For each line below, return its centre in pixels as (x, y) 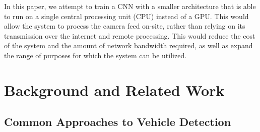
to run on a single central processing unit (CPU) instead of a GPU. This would (126, 16)
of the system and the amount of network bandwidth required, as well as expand (128, 45)
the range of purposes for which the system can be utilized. (95, 55)
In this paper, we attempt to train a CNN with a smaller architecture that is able (130, 6)
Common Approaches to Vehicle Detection (118, 122)
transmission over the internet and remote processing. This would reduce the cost (130, 35)
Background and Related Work (114, 90)
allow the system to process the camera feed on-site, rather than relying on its (125, 26)
